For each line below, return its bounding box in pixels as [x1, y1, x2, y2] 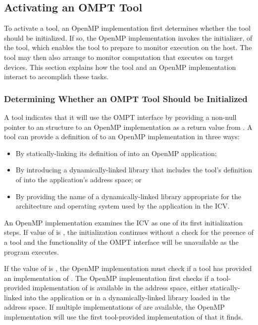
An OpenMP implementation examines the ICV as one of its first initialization [4, 217, 243, 227]
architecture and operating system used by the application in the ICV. [15, 201, 230, 211]
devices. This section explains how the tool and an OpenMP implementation [4, 61, 236, 72]
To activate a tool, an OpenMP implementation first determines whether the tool [4, 23, 251, 33]
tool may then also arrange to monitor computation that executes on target [4, 52, 234, 62]
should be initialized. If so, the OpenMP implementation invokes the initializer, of [4, 32, 253, 43]
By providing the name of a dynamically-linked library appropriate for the [15, 191, 241, 201]
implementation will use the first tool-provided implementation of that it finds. [4, 312, 243, 322]
